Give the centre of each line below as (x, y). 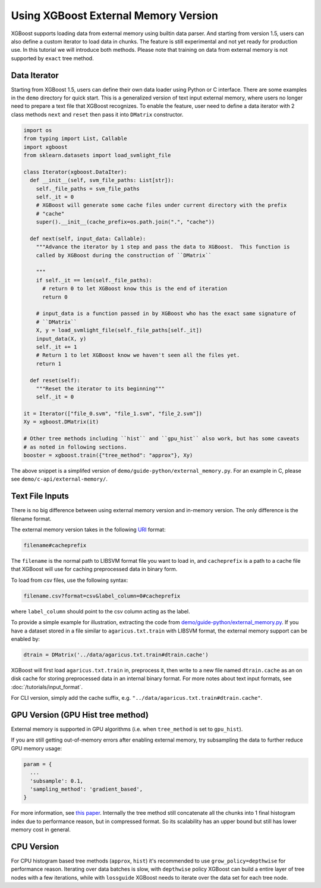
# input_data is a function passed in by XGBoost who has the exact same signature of (166, 314)
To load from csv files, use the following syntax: (70, 580)
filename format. (31, 519)
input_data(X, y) (61, 339)
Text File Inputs (40, 496)
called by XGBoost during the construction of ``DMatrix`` (124, 255)
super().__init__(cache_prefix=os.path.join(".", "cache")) (125, 222)
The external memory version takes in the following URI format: (88, 529)
